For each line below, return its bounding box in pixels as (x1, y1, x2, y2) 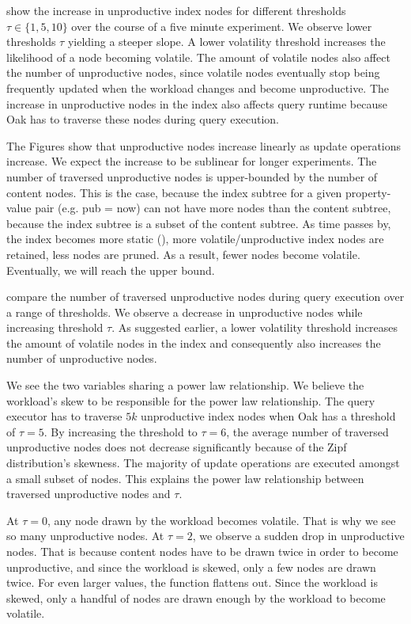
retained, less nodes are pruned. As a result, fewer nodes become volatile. (6, 245, 360, 262)
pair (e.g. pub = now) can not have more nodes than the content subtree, (35, 200, 391, 216)
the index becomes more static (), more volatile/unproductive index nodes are (6, 230, 384, 247)
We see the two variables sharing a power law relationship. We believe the (6, 377, 364, 394)
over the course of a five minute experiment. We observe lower (71, 17, 372, 34)
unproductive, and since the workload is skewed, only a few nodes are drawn (6, 558, 376, 575)
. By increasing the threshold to (43, 423, 198, 439)
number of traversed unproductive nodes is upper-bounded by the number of (6, 168, 378, 185)
